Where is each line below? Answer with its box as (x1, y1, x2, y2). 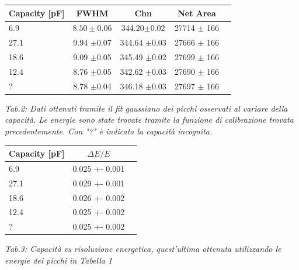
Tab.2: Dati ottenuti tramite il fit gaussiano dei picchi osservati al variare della (5, 102, 288, 114)
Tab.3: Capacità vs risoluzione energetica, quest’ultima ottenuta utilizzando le (5, 243, 281, 255)
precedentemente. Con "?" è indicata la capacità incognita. (5, 125, 213, 137)
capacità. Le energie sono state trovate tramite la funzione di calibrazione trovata (5, 113, 294, 126)
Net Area (178, 6, 216, 19)
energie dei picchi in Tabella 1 (5, 254, 113, 266)
